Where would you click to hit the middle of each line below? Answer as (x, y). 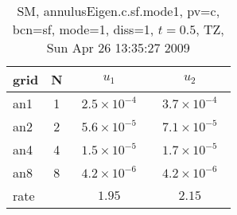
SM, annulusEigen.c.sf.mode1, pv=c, (118, 11)
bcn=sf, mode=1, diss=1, (83, 29)
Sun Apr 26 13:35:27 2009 (118, 47)
